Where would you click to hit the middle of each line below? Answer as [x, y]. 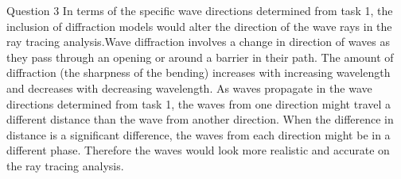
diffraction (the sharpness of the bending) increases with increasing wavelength [199, 72]
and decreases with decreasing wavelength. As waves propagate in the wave [189, 88]
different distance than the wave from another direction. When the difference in [200, 119]
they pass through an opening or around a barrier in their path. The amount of [200, 57]
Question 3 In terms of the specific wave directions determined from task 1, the [200, 10]
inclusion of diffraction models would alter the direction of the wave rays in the [199, 26]
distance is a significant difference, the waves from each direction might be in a [199, 134]
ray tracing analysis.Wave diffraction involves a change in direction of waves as [198, 42]
